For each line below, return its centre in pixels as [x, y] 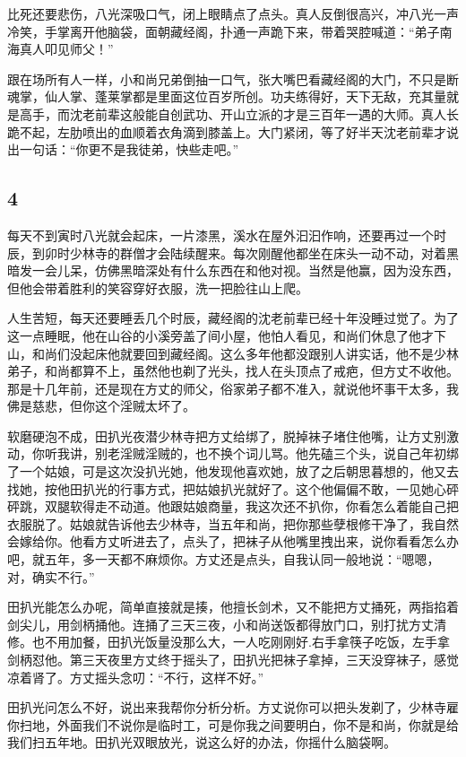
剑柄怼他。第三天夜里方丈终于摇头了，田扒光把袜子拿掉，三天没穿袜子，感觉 [233, 660]
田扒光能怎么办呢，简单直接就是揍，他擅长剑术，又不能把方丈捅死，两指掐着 [233, 607]
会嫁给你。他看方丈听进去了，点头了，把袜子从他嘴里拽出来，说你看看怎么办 [233, 541]
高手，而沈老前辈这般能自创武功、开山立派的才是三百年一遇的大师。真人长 [239, 113]
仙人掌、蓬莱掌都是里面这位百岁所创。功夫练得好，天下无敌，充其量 [245, 96]
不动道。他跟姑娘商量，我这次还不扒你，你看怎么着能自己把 [283, 506]
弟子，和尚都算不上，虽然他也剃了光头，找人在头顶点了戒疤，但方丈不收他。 [233, 371]
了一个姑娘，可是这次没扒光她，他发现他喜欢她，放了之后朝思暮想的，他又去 [233, 471]
